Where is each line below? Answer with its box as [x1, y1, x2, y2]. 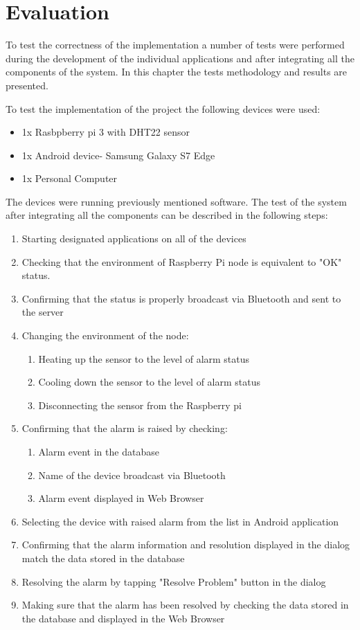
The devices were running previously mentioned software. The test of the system [6, 194, 347, 208]
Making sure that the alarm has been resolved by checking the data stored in [21, 597, 349, 612]
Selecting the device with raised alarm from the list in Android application [21, 514, 339, 528]
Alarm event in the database [38, 444, 159, 458]
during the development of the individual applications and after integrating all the [6, 51, 354, 65]
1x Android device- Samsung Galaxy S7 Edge [21, 147, 215, 162]
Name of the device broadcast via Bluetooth [38, 467, 226, 482]
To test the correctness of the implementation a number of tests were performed [6, 37, 345, 52]
